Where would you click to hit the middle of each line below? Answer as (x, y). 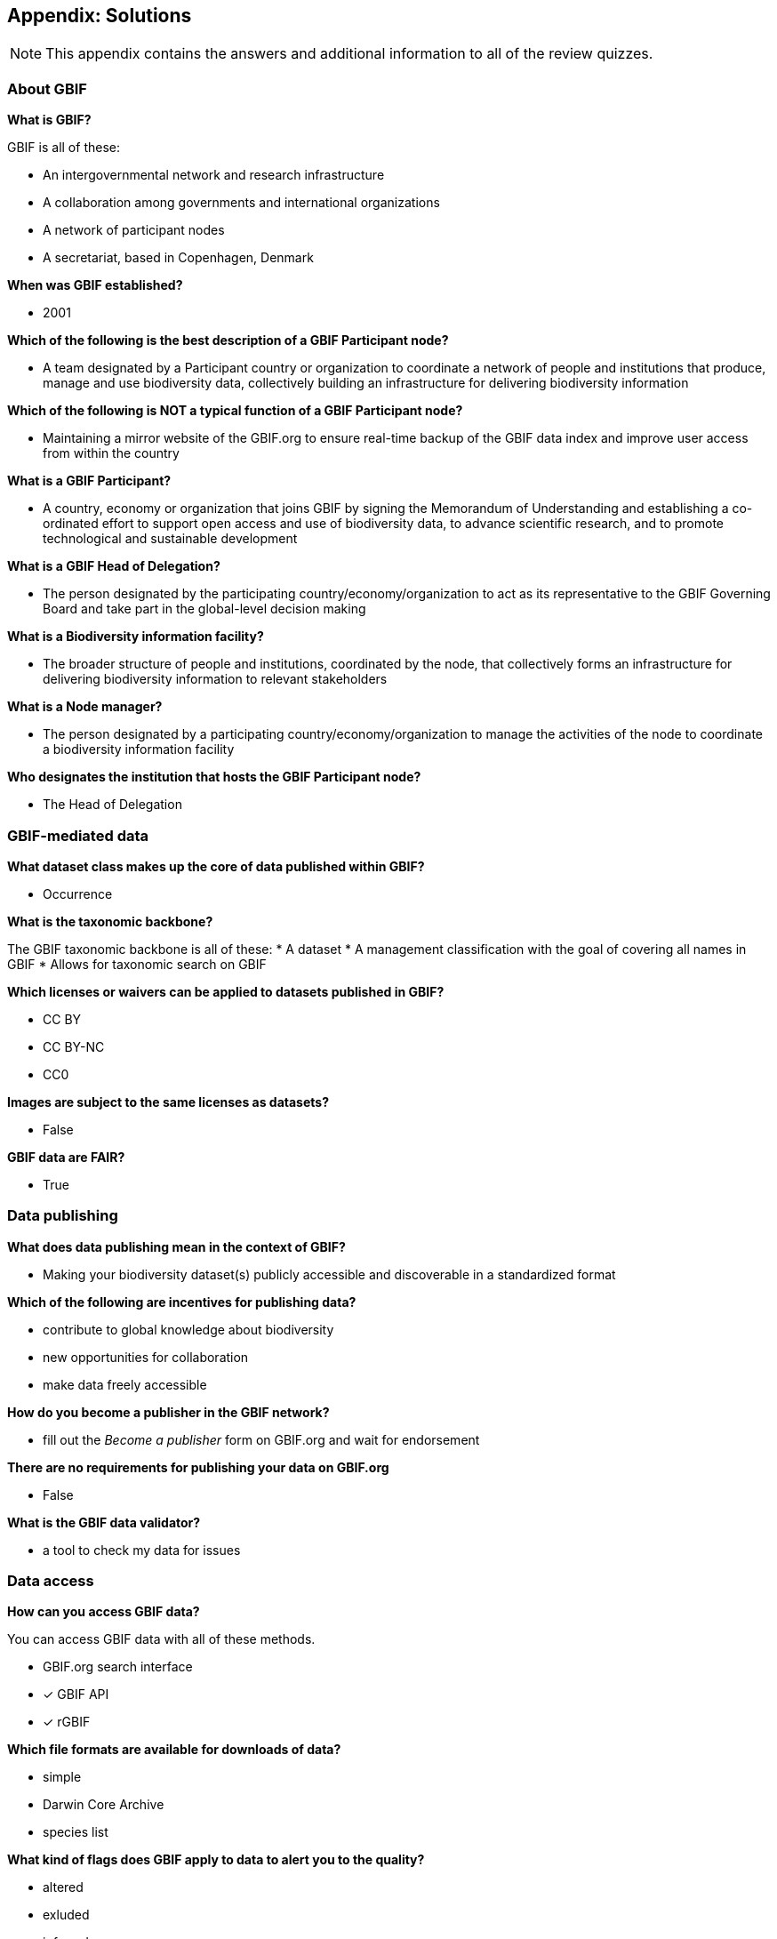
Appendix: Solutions (100, 16)
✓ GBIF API (76, 1695)
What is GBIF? (49, 120)
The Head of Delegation (112, 805)
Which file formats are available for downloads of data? (174, 1750)
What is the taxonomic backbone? (110, 921)
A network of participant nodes (134, 230)
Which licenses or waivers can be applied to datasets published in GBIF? (226, 991)
